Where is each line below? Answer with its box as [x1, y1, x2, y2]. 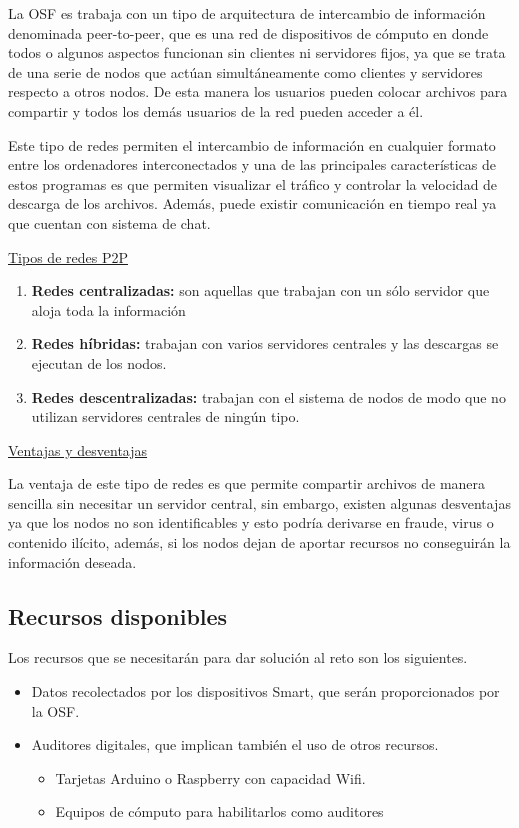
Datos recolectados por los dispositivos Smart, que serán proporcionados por [31, 681, 500, 702]
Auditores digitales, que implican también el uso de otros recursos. [31, 734, 439, 755]
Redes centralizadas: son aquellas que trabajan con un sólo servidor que [31, 280, 490, 301]
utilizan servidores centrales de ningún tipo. [31, 406, 300, 427]
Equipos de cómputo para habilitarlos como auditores [55, 801, 384, 822]
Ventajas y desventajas [8, 439, 148, 460]
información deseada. [8, 551, 137, 572]
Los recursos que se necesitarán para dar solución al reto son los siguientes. [8, 647, 468, 668]
